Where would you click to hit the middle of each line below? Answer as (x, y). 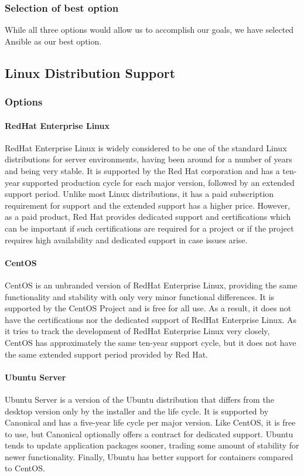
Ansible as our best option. (53, 41)
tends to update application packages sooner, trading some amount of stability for (152, 445)
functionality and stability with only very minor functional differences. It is (140, 296)
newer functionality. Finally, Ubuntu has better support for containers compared (149, 456)
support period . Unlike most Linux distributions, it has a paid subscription (139, 194)
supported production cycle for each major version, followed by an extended (158, 182)
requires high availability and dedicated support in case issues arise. (126, 239)
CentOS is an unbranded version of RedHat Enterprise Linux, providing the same (151, 285)
